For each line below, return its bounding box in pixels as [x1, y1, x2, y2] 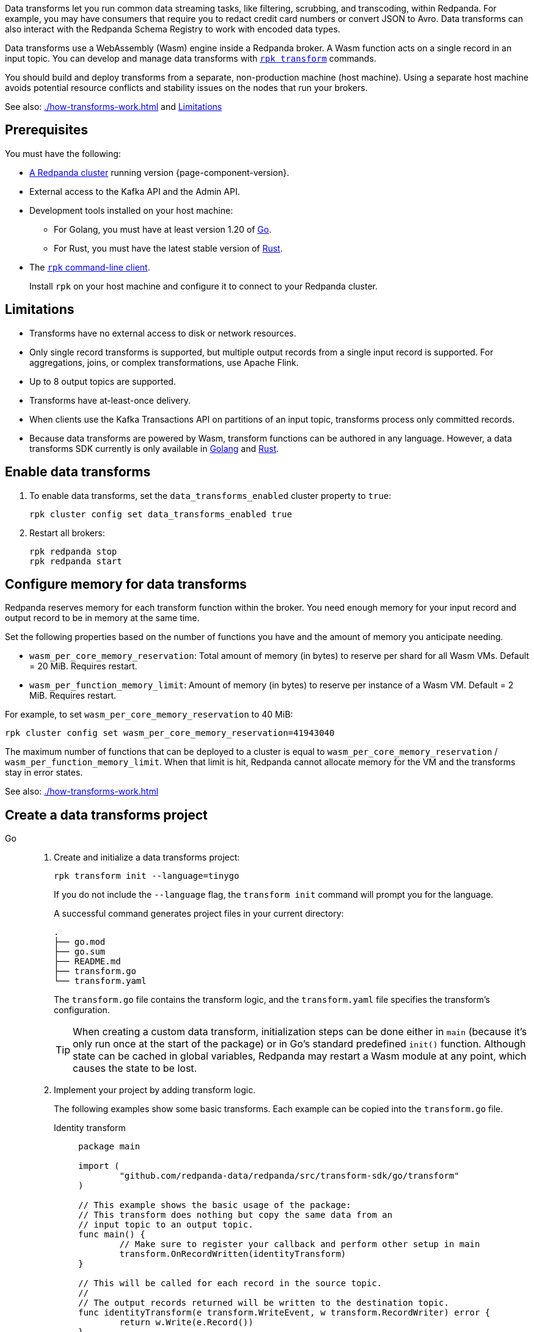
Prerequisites [5, 122, 88, 138]
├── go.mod [54, 937, 106, 947]
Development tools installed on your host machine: [29, 205, 233, 216]
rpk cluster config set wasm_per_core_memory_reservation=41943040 [5, 728, 335, 738]
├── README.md [54, 956, 121, 967]
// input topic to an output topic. [78, 1220, 254, 1230]
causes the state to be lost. [73, 1062, 197, 1075]
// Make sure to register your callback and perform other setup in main [119, 1239, 480, 1250]
